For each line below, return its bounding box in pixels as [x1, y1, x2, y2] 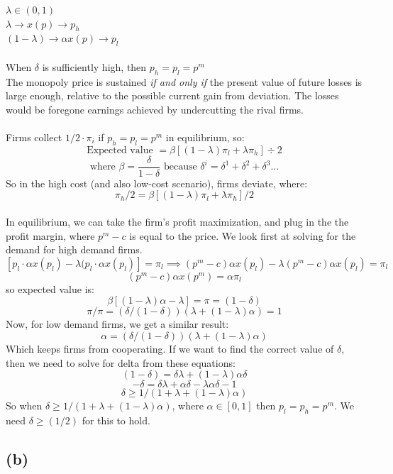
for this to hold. [82, 412, 150, 427]
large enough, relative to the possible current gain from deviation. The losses [6, 88, 339, 103]
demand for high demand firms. [6, 242, 143, 257]
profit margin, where [6, 228, 95, 243]
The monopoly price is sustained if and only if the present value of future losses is [6, 74, 362, 89]
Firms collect [6, 129, 62, 144]
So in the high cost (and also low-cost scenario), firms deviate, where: [6, 175, 308, 190]
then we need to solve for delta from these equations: [6, 355, 236, 370]
